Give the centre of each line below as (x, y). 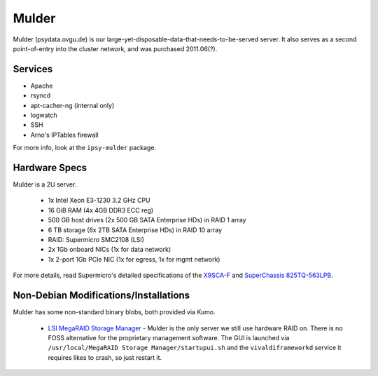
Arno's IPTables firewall (64, 135)
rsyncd (41, 95)
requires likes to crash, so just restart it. (105, 357)
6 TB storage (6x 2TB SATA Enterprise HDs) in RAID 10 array (135, 230)
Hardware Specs (50, 168)
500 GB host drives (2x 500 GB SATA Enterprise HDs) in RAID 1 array (147, 220)
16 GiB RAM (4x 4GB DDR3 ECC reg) (101, 210)
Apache (42, 86)
